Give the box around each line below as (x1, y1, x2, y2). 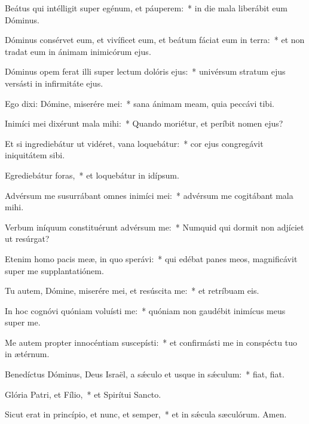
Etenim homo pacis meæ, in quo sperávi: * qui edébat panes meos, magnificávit (5, 252, 298, 265)
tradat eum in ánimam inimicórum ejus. (5, 45, 151, 57)
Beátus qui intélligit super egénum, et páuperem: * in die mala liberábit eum (5, 2, 287, 14)
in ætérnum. (5, 348, 50, 360)
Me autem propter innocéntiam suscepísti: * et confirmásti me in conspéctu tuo (5, 336, 297, 348)
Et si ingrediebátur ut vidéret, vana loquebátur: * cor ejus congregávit (5, 137, 264, 149)
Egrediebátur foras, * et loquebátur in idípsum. (5, 168, 179, 181)
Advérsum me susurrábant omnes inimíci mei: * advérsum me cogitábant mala (5, 189, 293, 201)
